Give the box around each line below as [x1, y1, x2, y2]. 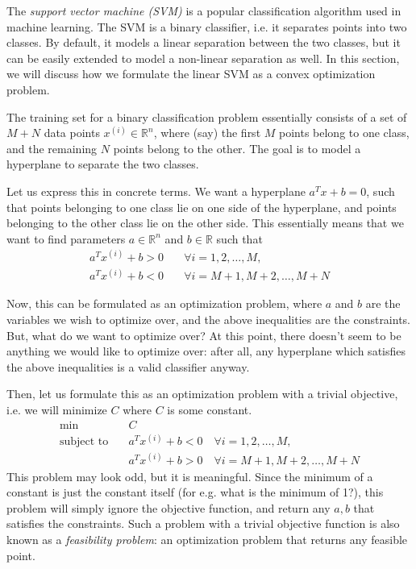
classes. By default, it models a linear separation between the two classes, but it [6, 34, 401, 51]
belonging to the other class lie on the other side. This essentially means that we [6, 214, 404, 231]
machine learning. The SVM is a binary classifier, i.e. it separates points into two [6, 18, 407, 35]
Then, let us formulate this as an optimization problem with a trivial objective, [6, 385, 398, 402]
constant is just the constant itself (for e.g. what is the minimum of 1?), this [6, 484, 384, 500]
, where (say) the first [153, 124, 261, 141]
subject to [59, 436, 109, 448]
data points [44, 124, 100, 141]
